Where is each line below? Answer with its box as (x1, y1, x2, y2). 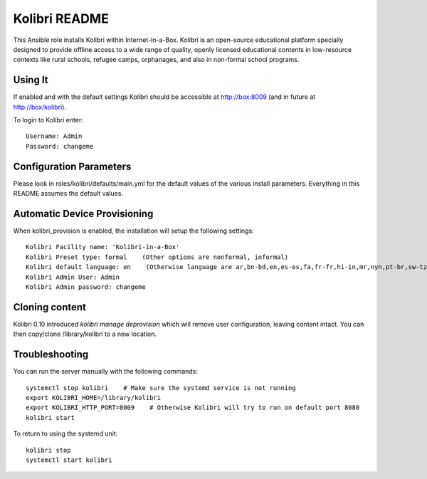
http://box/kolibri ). (13, 102, 67, 111)
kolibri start (26, 414, 75, 421)
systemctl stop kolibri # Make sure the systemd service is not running (26, 384, 296, 391)
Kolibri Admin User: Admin (26, 273, 120, 281)
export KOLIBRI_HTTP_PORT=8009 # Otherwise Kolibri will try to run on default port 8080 (26, 404, 360, 412)
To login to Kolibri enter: (13, 116, 83, 125)
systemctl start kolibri (26, 456, 112, 464)
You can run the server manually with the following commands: (13, 367, 199, 376)
